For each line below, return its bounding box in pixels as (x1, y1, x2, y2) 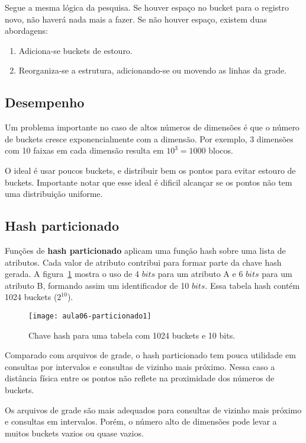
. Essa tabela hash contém (205, 279, 300, 291)
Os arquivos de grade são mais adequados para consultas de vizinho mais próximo (5, 403, 302, 416)
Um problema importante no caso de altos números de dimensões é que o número (5, 121, 299, 133)
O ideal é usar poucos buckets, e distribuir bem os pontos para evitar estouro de (5, 164, 296, 176)
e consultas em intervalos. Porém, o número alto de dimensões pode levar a (5, 415, 277, 428)
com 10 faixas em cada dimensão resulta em (5, 144, 164, 157)
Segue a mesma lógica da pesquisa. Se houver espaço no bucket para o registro (5, 1, 289, 13)
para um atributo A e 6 (157, 267, 243, 280)
